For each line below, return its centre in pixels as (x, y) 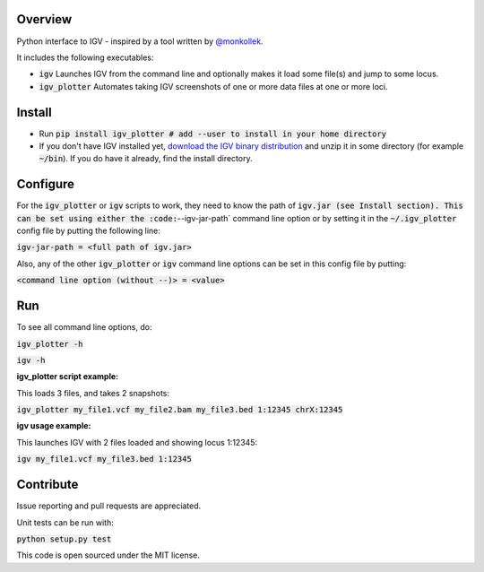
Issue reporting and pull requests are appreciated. (109, 506)
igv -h (31, 360)
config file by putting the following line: (89, 231)
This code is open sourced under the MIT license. (108, 555)
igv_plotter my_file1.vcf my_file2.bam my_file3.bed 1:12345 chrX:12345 (180, 410)
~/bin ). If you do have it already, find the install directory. (146, 159)
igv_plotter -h (50, 344)
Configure (46, 184)
